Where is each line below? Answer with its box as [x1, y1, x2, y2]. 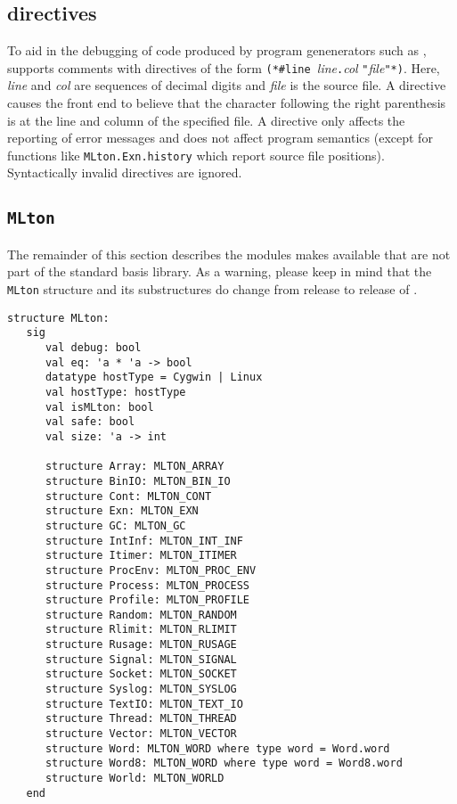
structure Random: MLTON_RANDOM [45, 608, 237, 621]
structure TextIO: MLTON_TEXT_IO [45, 697, 243, 710]
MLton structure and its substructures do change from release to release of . [7, 280, 418, 299]
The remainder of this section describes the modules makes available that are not [7, 244, 451, 263]
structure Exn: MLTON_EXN [45, 505, 199, 518]
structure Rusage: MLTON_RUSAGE [45, 638, 237, 652]
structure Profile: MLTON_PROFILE [45, 594, 250, 607]
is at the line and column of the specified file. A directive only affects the [7, 111, 405, 129]
